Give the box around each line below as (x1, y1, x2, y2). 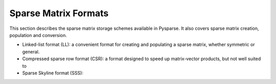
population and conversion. (9, 32, 67, 38)
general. (22, 49, 40, 55)
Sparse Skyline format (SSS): (22, 70, 84, 76)
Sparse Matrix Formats (9, 8, 109, 19)
